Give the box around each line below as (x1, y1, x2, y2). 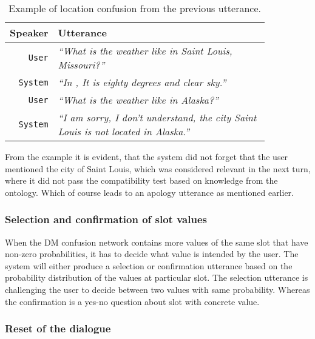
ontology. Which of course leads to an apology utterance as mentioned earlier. (5, 186, 294, 198)
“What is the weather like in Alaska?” (58, 93, 218, 107)
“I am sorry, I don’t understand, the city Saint (58, 110, 257, 124)
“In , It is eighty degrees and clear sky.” (58, 75, 226, 89)
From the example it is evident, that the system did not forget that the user (5, 150, 288, 163)
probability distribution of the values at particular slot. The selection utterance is (5, 271, 308, 284)
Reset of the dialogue (5, 321, 111, 336)
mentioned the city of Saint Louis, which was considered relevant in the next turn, (5, 162, 311, 175)
